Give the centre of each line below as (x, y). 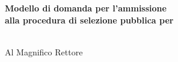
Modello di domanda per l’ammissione (86, 8)
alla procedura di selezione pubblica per (89, 20)
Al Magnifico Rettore (44, 51)
